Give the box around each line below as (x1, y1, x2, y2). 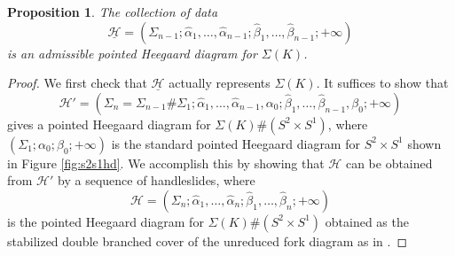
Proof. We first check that (7, 74, 147, 92)
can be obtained (345, 153, 433, 172)
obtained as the (325, 212, 409, 230)
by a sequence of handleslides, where (58, 171, 255, 190)
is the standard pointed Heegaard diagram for (111, 134, 360, 152)
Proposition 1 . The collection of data (7, 3, 218, 20)
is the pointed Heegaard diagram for (7, 212, 204, 230)
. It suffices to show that (316, 74, 449, 92)
